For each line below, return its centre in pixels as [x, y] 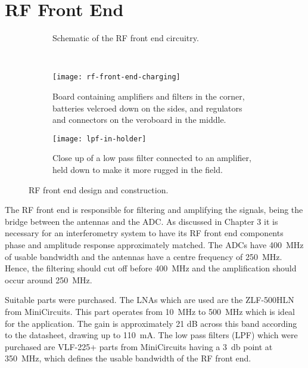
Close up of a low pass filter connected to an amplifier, [152, 158]
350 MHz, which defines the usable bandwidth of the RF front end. [128, 358]
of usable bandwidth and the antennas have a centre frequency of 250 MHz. [144, 256]
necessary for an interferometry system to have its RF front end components [144, 233]
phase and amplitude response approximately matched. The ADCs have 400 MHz [154, 244]
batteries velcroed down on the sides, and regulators [147, 108]
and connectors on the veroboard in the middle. [139, 120]
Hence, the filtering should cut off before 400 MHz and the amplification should [151, 268]
